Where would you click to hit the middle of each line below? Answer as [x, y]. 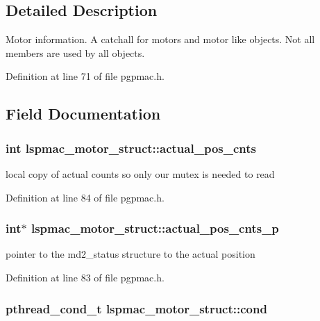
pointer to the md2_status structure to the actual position [130, 254]
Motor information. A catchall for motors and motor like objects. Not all [160, 39]
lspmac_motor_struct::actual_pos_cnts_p [155, 228]
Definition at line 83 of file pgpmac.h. [85, 277]
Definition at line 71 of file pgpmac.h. [85, 76]
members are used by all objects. [75, 52]
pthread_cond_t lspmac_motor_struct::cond [136, 308]
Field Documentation [83, 114]
